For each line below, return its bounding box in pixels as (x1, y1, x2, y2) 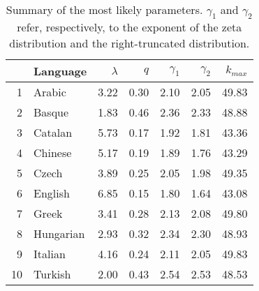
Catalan (34, 124, 73, 141)
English (34, 185, 70, 202)
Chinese (34, 144, 72, 161)
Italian (34, 246, 66, 262)
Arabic (34, 84, 66, 100)
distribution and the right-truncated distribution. (9, 35, 250, 52)
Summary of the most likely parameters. (6, 1, 203, 17)
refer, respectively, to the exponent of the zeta (17, 19, 242, 36)
